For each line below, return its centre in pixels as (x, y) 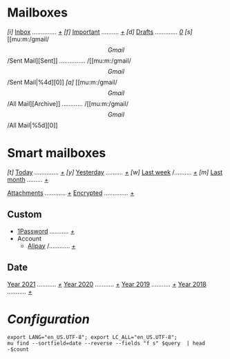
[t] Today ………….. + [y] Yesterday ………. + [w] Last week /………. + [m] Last (115, 172)
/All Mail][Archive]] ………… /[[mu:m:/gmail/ (68, 103)
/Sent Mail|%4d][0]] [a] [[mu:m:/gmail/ (62, 82)
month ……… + (28, 179)
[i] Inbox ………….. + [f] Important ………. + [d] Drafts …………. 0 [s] (100, 32)
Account (29, 238)
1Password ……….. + (46, 231)
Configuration (48, 319)
